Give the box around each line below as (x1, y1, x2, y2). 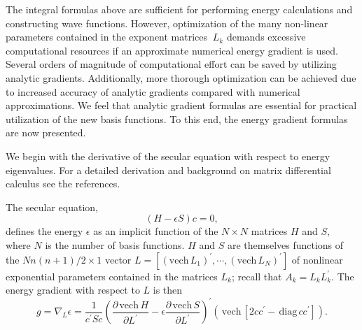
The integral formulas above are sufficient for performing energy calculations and (6, 2, 353, 16)
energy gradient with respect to (6, 282, 140, 297)
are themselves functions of (227, 237, 344, 252)
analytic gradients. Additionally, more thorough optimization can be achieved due (6, 70, 356, 85)
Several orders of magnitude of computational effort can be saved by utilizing (6, 57, 337, 71)
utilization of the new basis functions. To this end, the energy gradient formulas (6, 111, 348, 126)
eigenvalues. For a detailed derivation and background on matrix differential (6, 162, 331, 177)
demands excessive (226, 29, 306, 44)
